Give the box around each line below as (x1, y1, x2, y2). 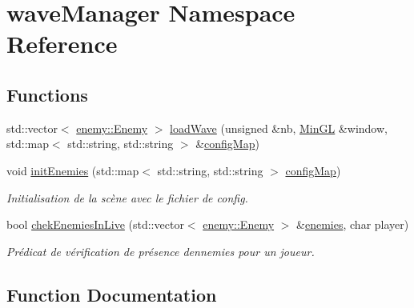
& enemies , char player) (296, 216, 409, 233)
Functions (6, 82, 88, 106)
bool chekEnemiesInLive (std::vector (6, 216, 184, 233)
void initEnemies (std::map (6, 162, 139, 178)
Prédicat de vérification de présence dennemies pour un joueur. (6, 242, 315, 259)
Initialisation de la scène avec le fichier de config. (6, 189, 248, 206)
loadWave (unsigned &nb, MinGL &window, (170, 119, 388, 136)
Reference (6, 27, 118, 60)
